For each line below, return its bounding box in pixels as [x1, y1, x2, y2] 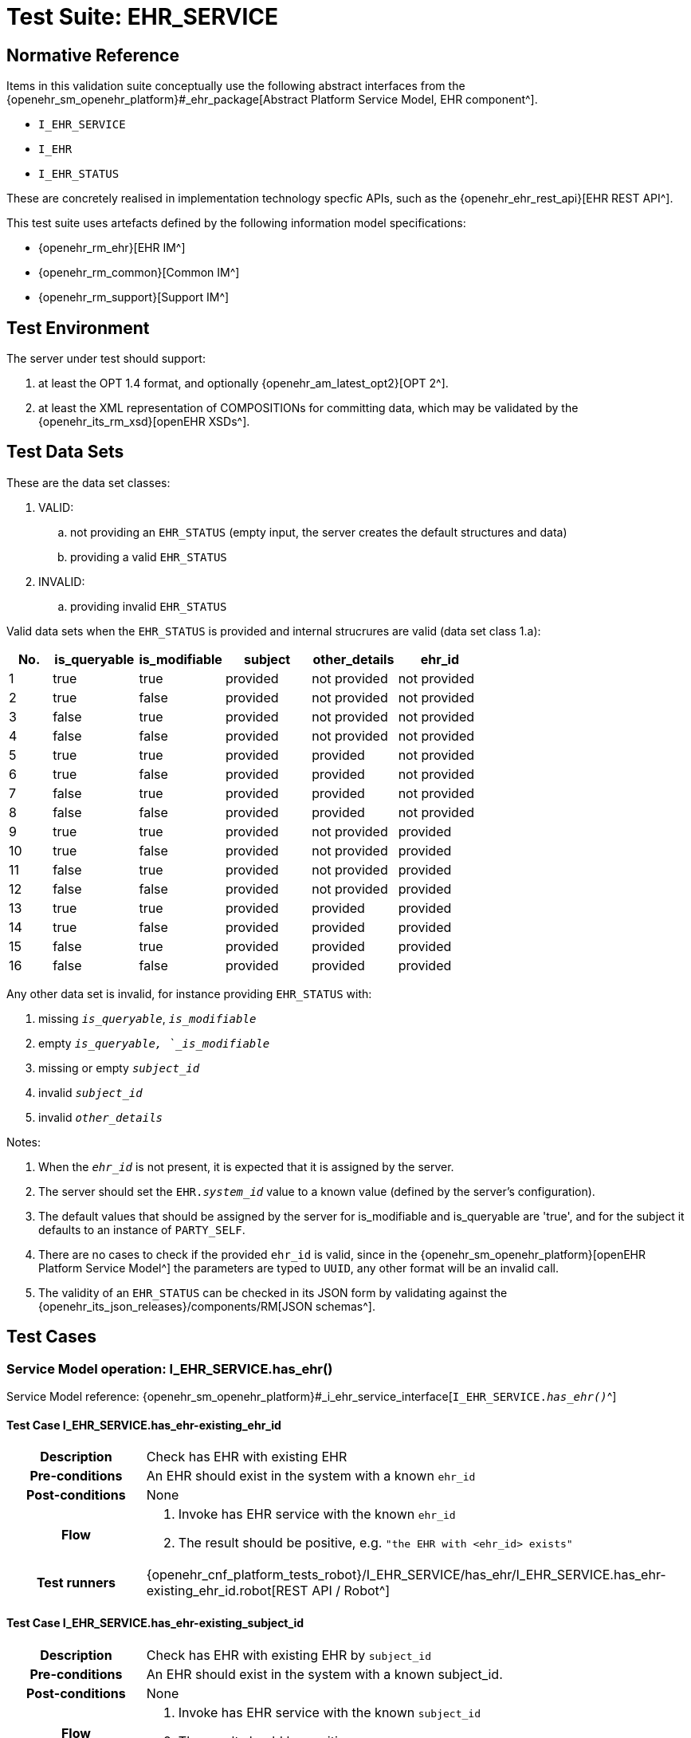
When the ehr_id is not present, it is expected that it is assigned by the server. [38, 1159, 454, 1174]
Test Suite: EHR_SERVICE [6, 3, 279, 30]
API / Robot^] [312, 1583, 391, 1599]
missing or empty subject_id [38, 1060, 200, 1075]
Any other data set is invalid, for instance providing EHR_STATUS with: [6, 986, 372, 1001]
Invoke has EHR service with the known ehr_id [178, 1506, 456, 1523]
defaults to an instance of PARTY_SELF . [38, 1222, 245, 1237]
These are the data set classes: [6, 475, 171, 490]
